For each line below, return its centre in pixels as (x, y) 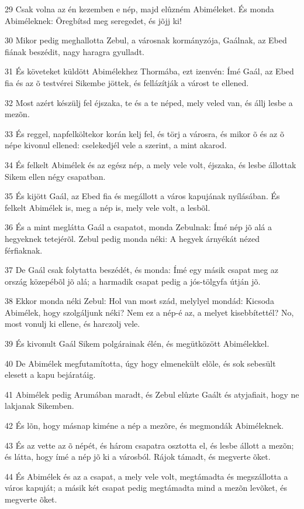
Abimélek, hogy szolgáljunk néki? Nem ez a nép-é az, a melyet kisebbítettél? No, (149, 312)
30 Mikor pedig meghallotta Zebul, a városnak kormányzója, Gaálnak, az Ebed (146, 40)
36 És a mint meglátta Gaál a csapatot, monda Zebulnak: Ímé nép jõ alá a (138, 227)
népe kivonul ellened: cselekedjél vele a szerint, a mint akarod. (116, 145)
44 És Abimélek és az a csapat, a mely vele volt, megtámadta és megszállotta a (146, 476)
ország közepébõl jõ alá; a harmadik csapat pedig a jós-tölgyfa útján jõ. (133, 281)
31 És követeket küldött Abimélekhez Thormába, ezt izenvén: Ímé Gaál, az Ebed (149, 71)
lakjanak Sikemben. (39, 406)
